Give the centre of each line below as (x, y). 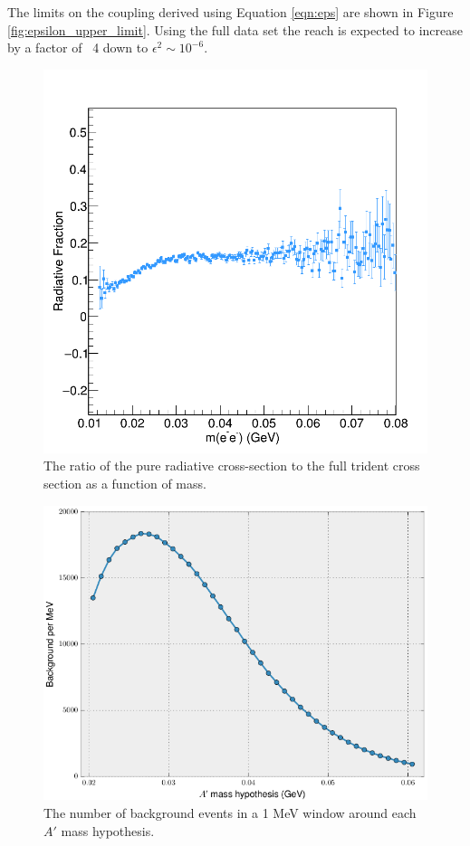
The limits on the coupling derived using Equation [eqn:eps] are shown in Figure (230, 12)
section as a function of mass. (125, 483)
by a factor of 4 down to (78, 48)
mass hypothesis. (108, 830)
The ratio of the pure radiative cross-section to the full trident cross (232, 466)
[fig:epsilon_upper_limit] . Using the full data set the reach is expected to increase (235, 29)
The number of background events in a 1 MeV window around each (230, 812)
